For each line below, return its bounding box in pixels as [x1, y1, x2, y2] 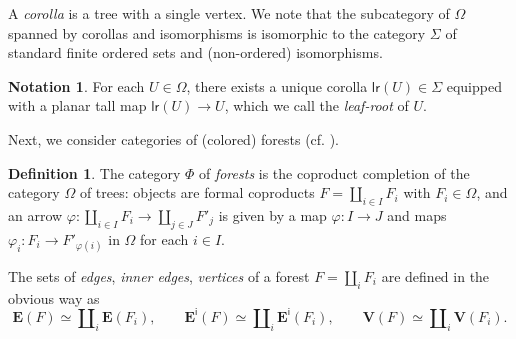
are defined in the [381, 265, 490, 286]
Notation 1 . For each [8, 75, 145, 96]
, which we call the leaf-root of [224, 95, 409, 116]
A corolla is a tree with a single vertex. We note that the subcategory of [8, 3, 450, 23]
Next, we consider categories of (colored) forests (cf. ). [8, 128, 339, 149]
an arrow [8, 204, 63, 225]
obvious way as [8, 287, 100, 308]
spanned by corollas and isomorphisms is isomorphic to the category [8, 22, 426, 43]
